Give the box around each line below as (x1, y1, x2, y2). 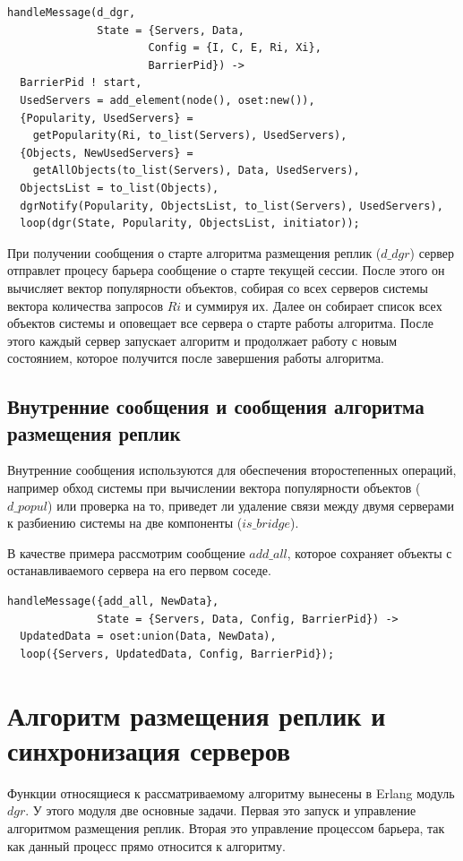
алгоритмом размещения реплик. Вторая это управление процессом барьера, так (7, 818, 445, 837)
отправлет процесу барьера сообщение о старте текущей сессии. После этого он (7, 261, 445, 280)
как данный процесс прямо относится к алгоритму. (7, 836, 286, 855)
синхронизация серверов (7, 731, 291, 768)
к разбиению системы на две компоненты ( (7, 513, 243, 532)
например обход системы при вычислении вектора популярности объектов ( (7, 478, 421, 497)
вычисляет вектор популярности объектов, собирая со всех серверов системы (7, 278, 428, 297)
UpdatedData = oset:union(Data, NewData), (20, 630, 277, 643)
